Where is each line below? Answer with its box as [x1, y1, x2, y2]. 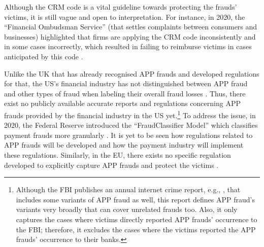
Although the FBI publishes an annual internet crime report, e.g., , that [16, 184, 241, 195]
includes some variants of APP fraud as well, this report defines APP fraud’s [16, 194, 255, 204]
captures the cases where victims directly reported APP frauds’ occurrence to [16, 214, 257, 224]
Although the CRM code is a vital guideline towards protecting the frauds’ [4, 2, 237, 12]
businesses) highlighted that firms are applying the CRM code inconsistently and [4, 31, 256, 42]
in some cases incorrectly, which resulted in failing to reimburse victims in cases [4, 41, 252, 52]
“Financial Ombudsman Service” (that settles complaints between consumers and [4, 21, 257, 32]
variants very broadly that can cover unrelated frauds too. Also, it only [16, 204, 238, 215]
